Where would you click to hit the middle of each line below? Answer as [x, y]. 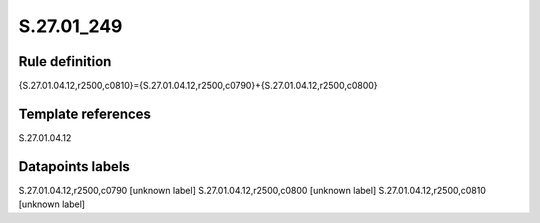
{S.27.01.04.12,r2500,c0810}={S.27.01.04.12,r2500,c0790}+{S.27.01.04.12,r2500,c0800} [198, 86]
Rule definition [65, 61]
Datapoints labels [74, 166]
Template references [85, 113]
